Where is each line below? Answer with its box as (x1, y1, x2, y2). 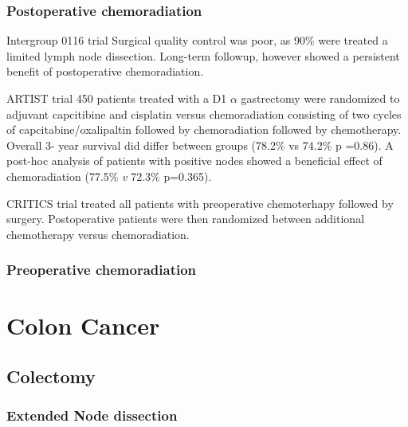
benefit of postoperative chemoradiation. (6, 63, 204, 80)
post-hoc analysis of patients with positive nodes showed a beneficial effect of (6, 152, 382, 169)
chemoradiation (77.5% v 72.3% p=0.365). (6, 167, 212, 184)
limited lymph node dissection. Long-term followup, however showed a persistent (6, 47, 400, 64)
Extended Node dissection (6, 405, 178, 425)
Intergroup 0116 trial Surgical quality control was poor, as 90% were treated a (6, 32, 388, 49)
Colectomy (6, 363, 96, 388)
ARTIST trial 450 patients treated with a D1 (6, 90, 227, 106)
